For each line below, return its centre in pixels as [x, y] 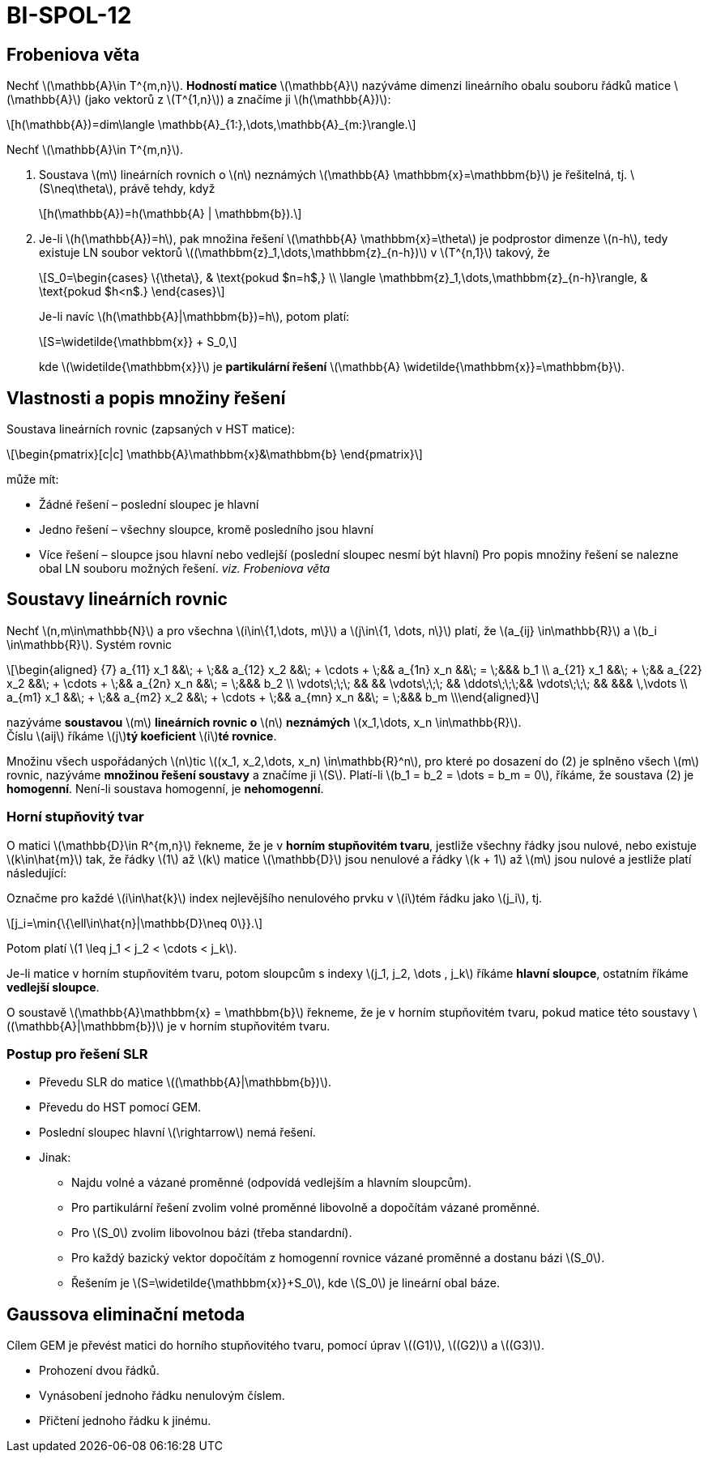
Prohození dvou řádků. [99, 1371]
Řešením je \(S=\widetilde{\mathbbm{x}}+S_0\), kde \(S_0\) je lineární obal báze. [286, 1283]
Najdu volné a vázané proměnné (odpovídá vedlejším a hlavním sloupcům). [271, 1183]
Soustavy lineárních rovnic [117, 599]
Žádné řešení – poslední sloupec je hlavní [149, 505]
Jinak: [55, 1158]
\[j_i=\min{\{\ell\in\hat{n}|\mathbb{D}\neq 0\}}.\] [135, 923]
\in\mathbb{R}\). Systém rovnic [90, 644]
